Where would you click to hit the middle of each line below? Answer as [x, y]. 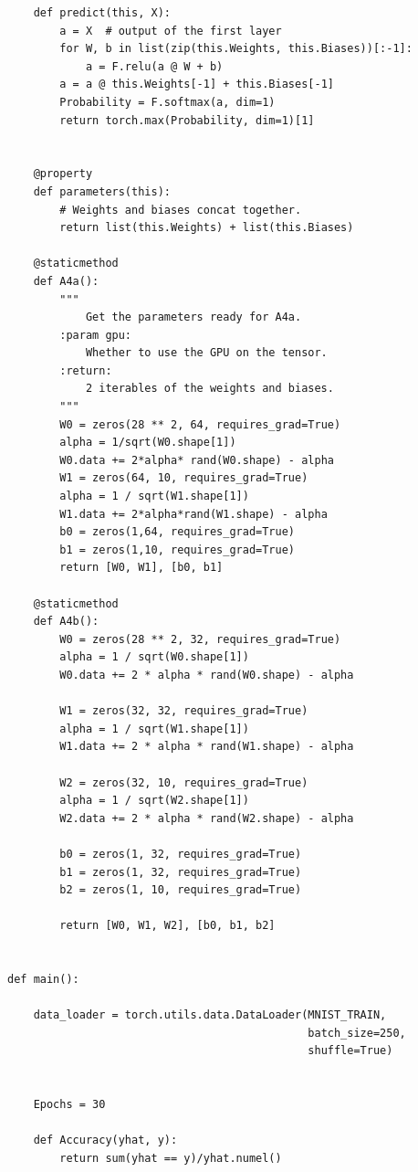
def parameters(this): [102, 191]
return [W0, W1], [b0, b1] [141, 568]
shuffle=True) [350, 1051]
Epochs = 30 [69, 1105]
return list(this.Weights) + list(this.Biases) [207, 228]
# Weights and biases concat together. [181, 210]
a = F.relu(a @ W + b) [154, 66]
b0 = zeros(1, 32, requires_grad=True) [181, 854]
